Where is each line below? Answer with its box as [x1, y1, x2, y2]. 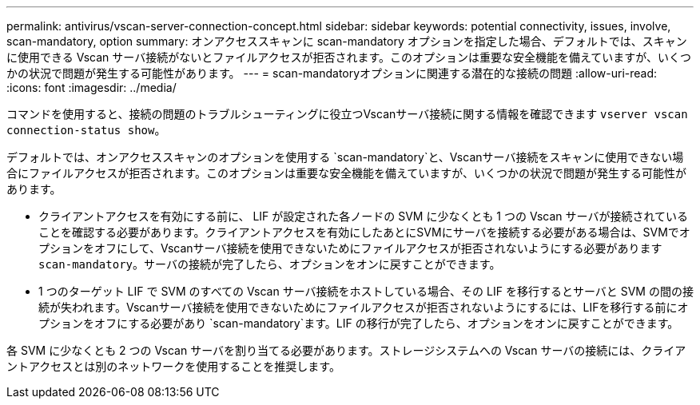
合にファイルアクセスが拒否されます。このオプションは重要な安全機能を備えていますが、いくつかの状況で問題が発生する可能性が [6, 166, 686, 180]
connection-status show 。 [6, 123, 166, 137]
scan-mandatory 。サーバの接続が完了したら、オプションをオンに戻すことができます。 [38, 257, 501, 271]
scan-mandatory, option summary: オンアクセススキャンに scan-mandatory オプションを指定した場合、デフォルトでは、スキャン [6, 34, 687, 48]
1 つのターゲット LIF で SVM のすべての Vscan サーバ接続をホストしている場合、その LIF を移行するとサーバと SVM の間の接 [38, 284, 694, 298]
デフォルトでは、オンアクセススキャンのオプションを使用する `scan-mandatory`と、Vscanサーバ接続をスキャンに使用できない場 [6, 150, 684, 164]
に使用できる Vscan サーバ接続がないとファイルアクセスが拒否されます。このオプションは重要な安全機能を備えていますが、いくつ [6, 50, 692, 64]
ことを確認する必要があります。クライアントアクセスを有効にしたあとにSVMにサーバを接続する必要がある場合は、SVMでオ [38, 225, 690, 239]
